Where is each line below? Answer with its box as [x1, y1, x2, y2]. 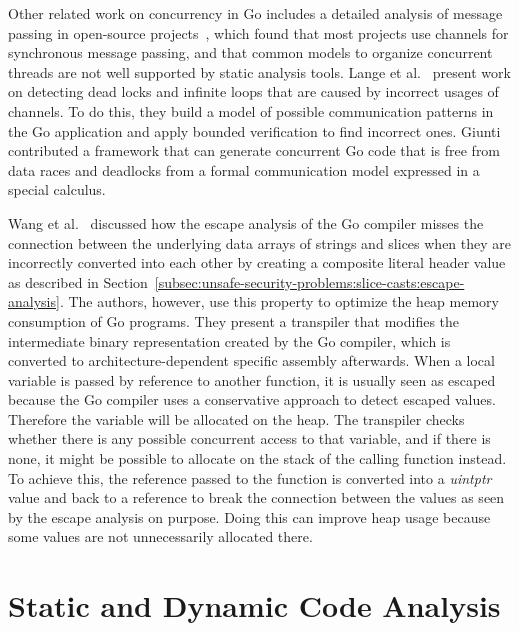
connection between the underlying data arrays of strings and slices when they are [8, 232, 512, 253]
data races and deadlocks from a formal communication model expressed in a [8, 159, 480, 180]
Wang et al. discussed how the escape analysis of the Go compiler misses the [8, 212, 484, 233]
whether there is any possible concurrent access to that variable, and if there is [8, 428, 491, 449]
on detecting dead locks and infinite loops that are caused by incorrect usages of [8, 81, 499, 102]
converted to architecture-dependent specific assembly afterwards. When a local [8, 350, 495, 371]
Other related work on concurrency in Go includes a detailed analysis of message [8, 3, 503, 23]
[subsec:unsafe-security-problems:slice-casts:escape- [154, 271, 465, 292]
